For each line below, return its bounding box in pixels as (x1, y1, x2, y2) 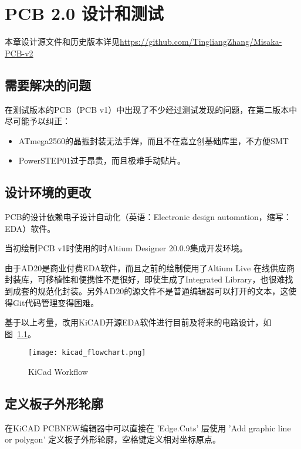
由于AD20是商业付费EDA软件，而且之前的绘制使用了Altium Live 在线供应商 (5, 261, 295, 274)
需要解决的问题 (5, 75, 91, 94)
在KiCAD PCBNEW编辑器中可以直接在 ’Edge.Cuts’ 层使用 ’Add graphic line (5, 421, 291, 434)
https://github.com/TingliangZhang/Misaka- (120, 35, 282, 48)
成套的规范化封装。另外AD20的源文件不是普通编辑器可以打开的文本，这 (12, 285, 289, 297)
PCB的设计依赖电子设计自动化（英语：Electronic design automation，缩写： (5, 211, 292, 223)
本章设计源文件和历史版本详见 (5, 35, 120, 48)
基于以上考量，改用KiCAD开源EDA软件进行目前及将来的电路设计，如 (5, 316, 272, 328)
